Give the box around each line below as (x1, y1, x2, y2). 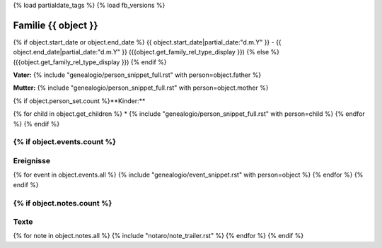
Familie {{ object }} (13, 19, 98, 31)
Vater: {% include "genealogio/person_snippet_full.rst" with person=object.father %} (13, 71, 262, 79)
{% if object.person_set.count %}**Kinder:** (13, 96, 146, 105)
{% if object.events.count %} (13, 137, 117, 147)
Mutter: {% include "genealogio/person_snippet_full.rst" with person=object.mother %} (13, 83, 269, 92)
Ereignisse (13, 155, 51, 165)
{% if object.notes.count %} (13, 198, 112, 208)
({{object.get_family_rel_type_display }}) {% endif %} (13, 57, 167, 66)
